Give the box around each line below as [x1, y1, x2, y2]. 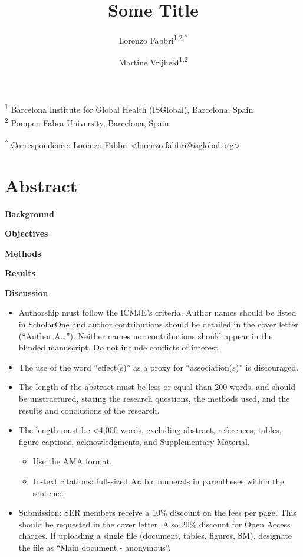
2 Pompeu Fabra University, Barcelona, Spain [5, 114, 169, 129]
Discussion [5, 286, 48, 299]
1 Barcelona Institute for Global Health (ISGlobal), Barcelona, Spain [5, 101, 253, 115]
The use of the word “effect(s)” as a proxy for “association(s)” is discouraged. [18, 361, 299, 373]
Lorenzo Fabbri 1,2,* [118, 32, 188, 46]
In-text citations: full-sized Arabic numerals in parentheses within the [32, 475, 284, 487]
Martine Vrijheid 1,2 [118, 54, 188, 68]
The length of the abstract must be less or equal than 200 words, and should [18, 381, 295, 393]
